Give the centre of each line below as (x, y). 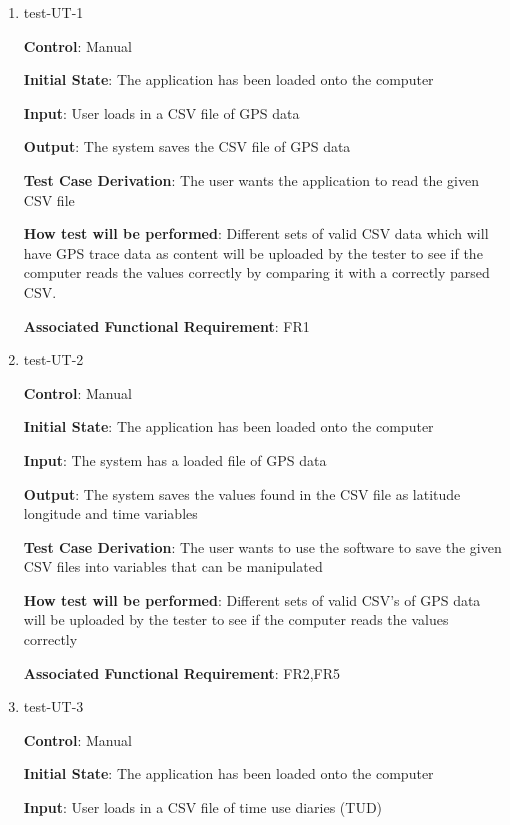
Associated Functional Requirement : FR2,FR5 (182, 672)
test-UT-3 (53, 706)
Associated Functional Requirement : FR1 (166, 325)
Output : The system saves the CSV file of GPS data (187, 146)
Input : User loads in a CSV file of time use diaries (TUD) (203, 807)
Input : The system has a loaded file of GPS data (175, 459)
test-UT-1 (53, 12)
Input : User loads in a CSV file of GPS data (161, 112)
